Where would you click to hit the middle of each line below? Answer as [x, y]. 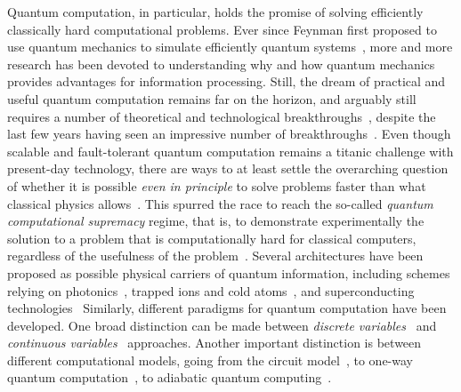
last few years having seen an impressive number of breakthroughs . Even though [229, 134]
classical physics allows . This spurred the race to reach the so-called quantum [220, 203]
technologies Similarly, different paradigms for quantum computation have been [227, 308]
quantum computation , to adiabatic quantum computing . [170, 377]
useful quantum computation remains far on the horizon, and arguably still [212, 98]
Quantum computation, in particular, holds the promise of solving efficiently [215, 12]
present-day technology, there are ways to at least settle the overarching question [228, 168]
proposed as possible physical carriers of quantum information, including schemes [229, 272]
